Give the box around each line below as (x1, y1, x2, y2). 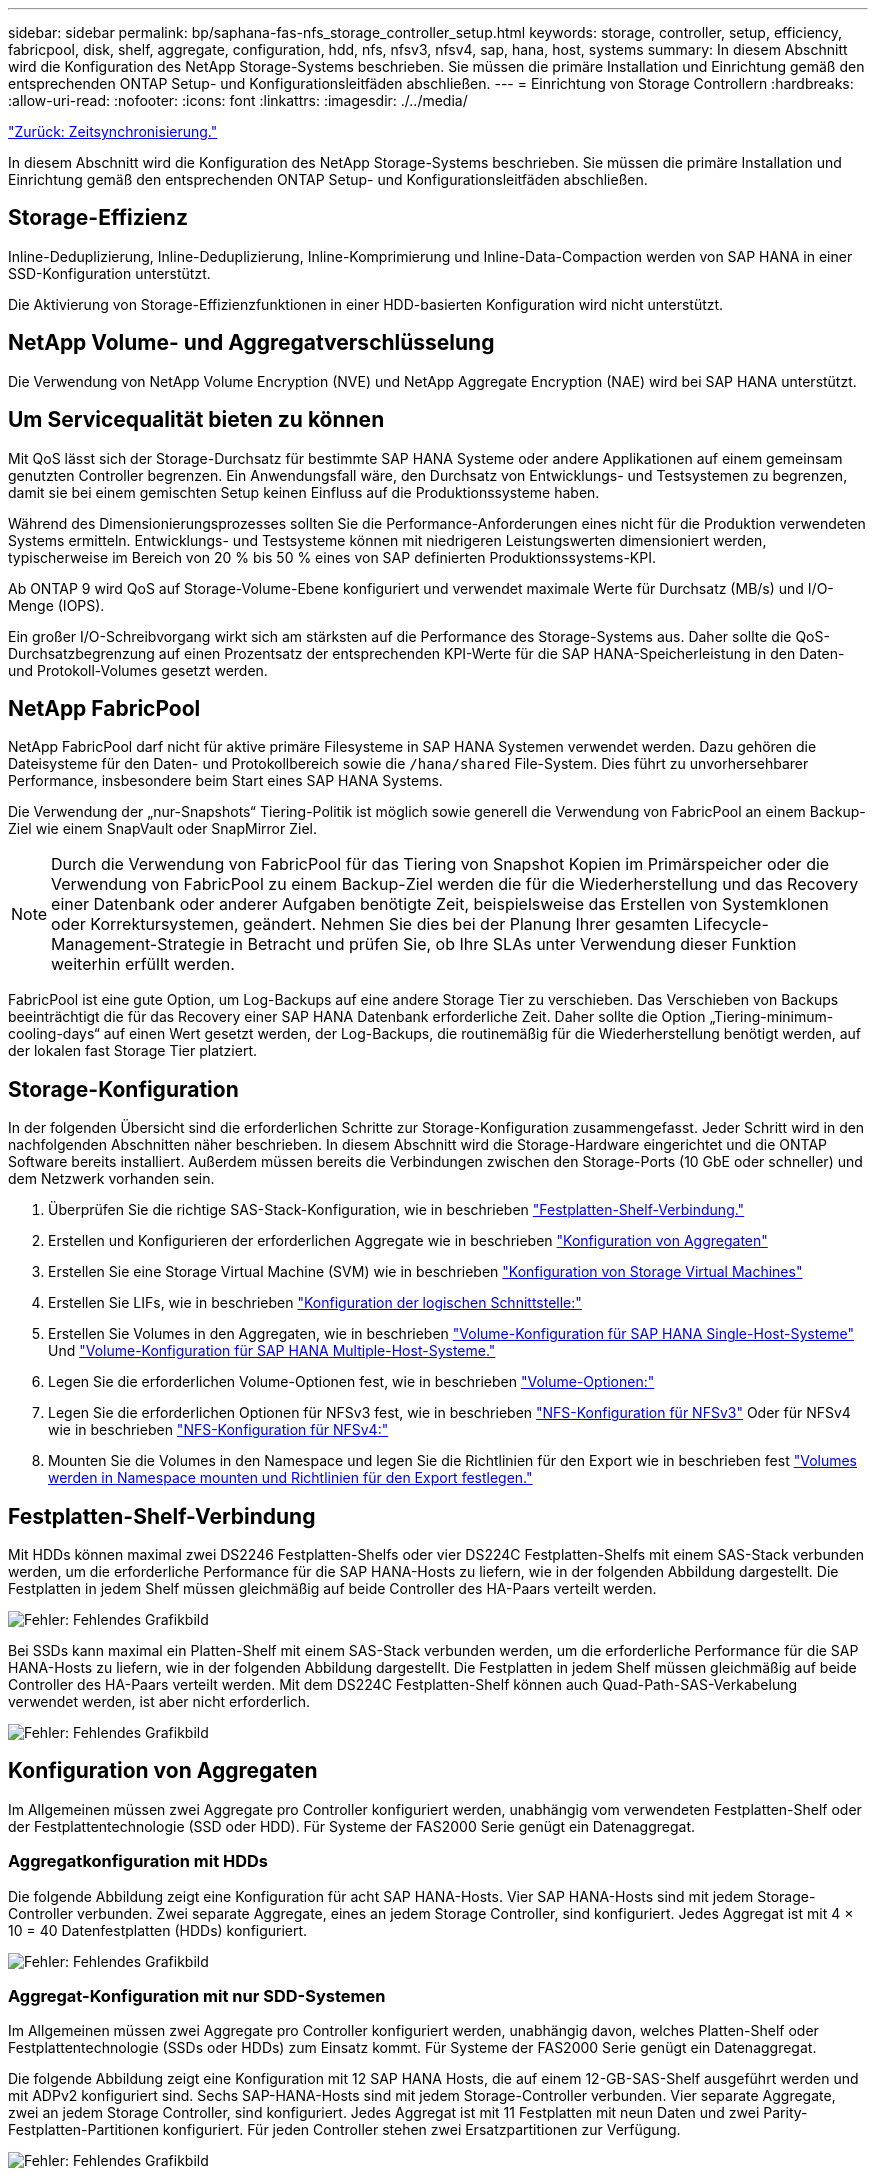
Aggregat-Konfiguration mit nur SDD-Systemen (8, 1986, 386, 2007)
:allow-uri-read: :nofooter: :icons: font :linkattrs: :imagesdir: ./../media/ (8, 92, 468, 109)
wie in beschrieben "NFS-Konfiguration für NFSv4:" (48, 1421, 389, 1439)
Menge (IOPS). (8, 596, 105, 614)
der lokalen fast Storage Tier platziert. (8, 1042, 257, 1060)
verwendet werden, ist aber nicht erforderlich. (8, 1693, 311, 1711)
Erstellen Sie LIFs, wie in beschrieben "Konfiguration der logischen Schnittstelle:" (48, 1294, 582, 1312)
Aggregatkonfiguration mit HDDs (8, 1851, 269, 1872)
